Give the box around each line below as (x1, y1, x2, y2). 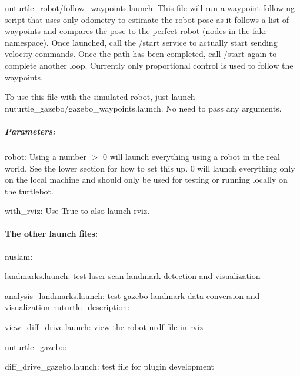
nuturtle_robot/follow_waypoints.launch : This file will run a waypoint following (5, 2, 295, 14)
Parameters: (5, 125, 56, 137)
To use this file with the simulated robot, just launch (5, 90, 195, 103)
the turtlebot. (5, 184, 54, 197)
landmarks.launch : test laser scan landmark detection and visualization (5, 270, 261, 282)
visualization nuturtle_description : (5, 301, 130, 313)
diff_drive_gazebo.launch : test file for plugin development (5, 360, 215, 372)
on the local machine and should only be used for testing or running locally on (5, 173, 288, 186)
